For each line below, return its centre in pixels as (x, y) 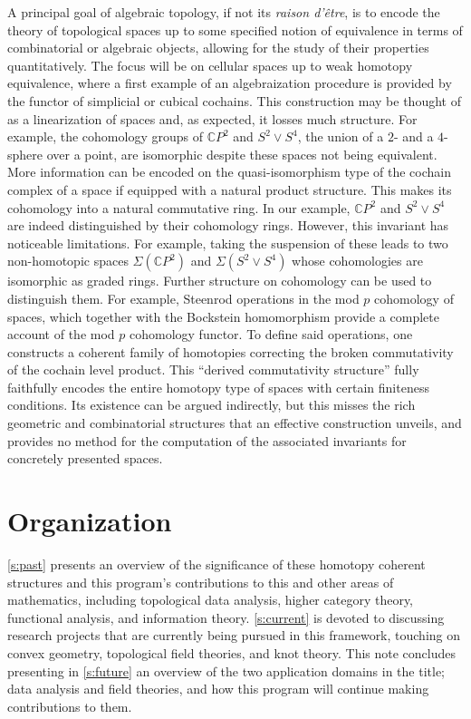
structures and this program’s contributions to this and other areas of (201, 582)
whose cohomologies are (357, 261)
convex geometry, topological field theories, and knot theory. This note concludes (232, 652)
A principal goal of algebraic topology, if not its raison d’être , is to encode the (224, 12)
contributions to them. (70, 706)
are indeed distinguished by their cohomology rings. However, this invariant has (228, 225)
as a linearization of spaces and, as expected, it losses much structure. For (212, 118)
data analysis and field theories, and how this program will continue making (218, 689)
